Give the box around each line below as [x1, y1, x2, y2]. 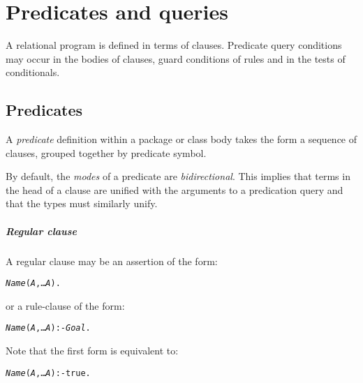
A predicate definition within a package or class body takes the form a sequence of [6, 132, 357, 147]
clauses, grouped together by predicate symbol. [6, 145, 207, 160]
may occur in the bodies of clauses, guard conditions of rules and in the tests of [6, 51, 346, 66]
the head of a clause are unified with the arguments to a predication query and [6, 182, 343, 197]
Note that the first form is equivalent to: [6, 343, 179, 358]
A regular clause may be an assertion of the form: [6, 253, 218, 268]
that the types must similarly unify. [6, 196, 158, 211]
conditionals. [6, 65, 60, 80]
